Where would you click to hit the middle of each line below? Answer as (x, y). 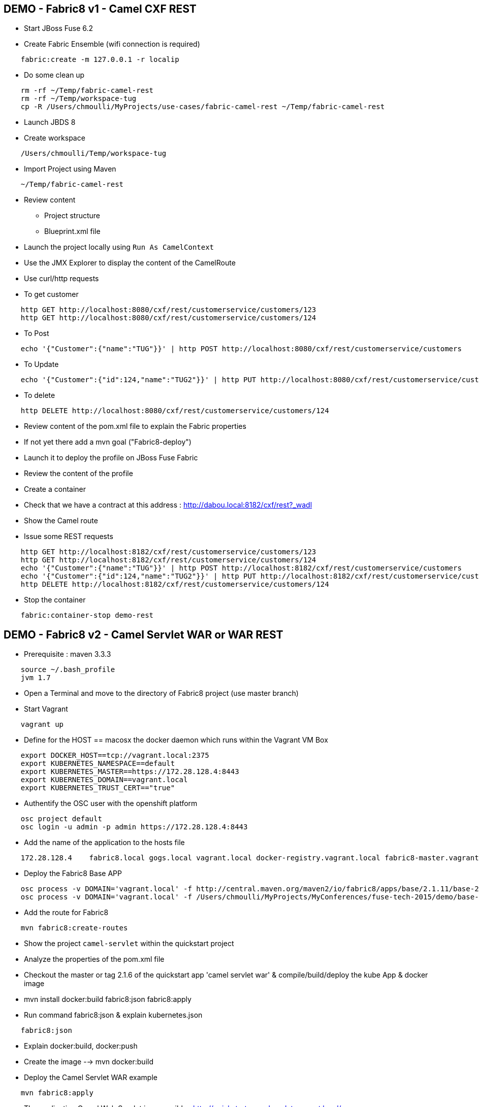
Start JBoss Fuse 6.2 (59, 28)
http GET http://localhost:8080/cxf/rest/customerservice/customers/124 (168, 318)
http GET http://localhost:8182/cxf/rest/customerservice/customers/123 (168, 552)
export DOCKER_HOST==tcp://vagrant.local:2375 (115, 756)
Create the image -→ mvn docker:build (89, 1062)
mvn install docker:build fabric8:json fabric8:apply (108, 999)
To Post (37, 333)
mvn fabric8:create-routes (74, 928)
